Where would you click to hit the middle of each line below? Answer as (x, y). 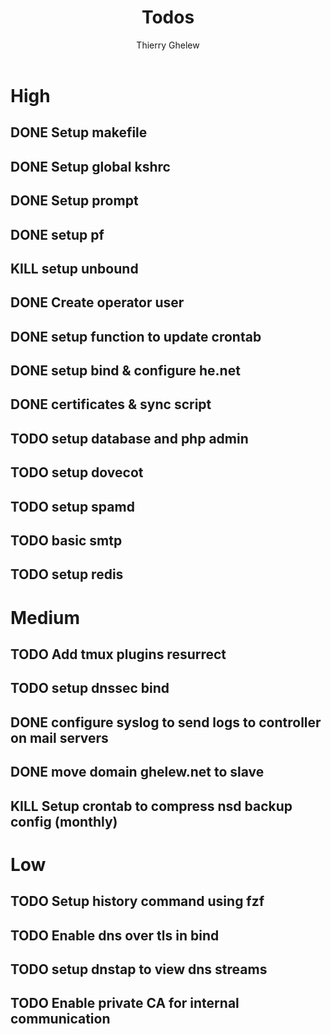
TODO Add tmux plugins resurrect (118, 654)
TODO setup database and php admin (129, 438)
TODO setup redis (67, 574)
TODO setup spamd (72, 506)
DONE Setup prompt (74, 201)
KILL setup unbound (74, 268)
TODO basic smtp (66, 541)
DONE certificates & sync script (111, 404)
